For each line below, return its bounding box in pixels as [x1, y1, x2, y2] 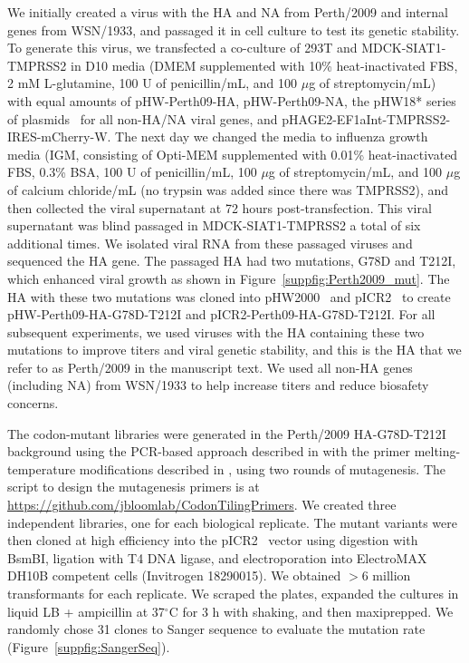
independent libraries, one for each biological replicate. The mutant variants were [7, 512, 457, 531]
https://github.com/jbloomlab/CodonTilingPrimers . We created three [7, 495, 397, 514]
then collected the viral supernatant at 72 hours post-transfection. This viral [7, 198, 432, 217]
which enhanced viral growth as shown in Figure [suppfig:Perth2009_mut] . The [7, 268, 450, 288]
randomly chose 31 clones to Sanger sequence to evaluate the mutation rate [7, 619, 426, 639]
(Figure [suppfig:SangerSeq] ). [7, 637, 170, 656]
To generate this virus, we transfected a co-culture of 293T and [7, 38, 358, 57]
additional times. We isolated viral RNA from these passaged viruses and [7, 233, 413, 252]
